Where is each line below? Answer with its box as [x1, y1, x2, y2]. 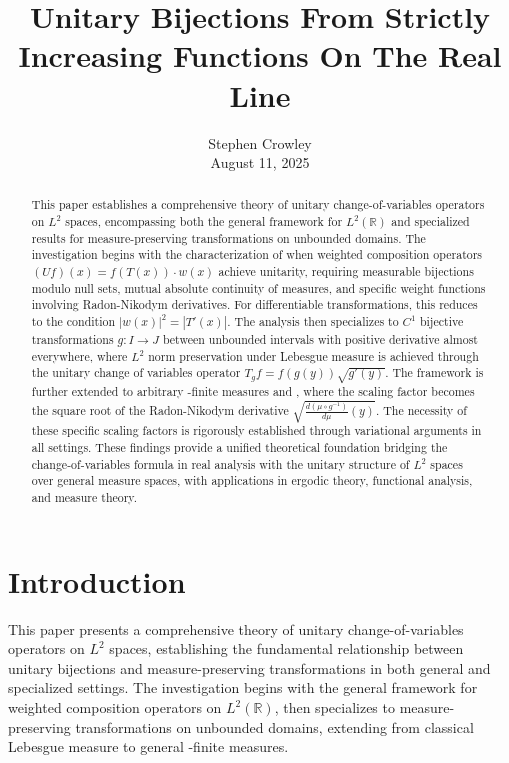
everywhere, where [31, 347, 128, 364]
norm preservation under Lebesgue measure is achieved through [148, 347, 479, 364]
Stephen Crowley [208, 132, 312, 153]
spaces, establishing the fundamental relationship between [109, 638, 464, 659]
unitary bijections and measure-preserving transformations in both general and [8, 657, 491, 678]
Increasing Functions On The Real [18, 35, 502, 76]
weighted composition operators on [8, 697, 222, 718]
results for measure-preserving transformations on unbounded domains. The [31, 229, 426, 246]
